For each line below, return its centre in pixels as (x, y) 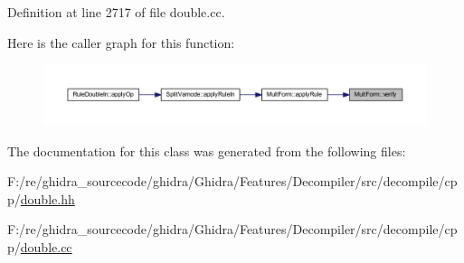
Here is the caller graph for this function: (121, 42)
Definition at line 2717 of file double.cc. (116, 12)
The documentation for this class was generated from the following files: (207, 150)
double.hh (47, 198)
